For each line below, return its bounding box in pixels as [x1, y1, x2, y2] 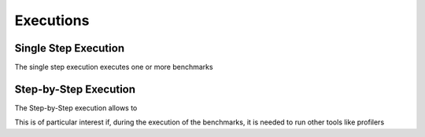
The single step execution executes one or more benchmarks [14, 63, 213, 72]
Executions [14, 12, 90, 29]
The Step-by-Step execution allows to [14, 103, 138, 113]
